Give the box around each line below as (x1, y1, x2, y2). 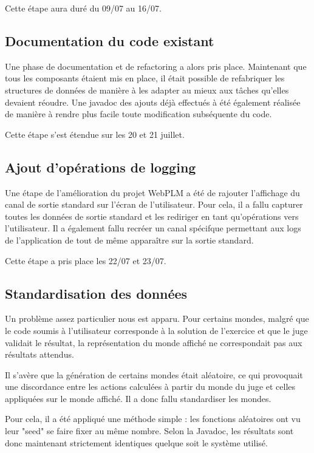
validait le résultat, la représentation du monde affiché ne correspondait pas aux (5, 336, 302, 349)
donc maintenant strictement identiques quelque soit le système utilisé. (5, 436, 268, 449)
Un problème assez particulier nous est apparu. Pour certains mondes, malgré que (5, 312, 309, 325)
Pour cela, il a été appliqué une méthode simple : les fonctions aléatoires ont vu (5, 412, 301, 425)
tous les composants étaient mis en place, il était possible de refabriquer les (5, 72, 285, 84)
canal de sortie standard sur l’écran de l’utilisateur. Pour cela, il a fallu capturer (5, 198, 303, 211)
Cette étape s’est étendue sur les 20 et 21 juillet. (5, 128, 185, 140)
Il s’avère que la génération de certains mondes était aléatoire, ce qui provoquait (5, 368, 303, 381)
